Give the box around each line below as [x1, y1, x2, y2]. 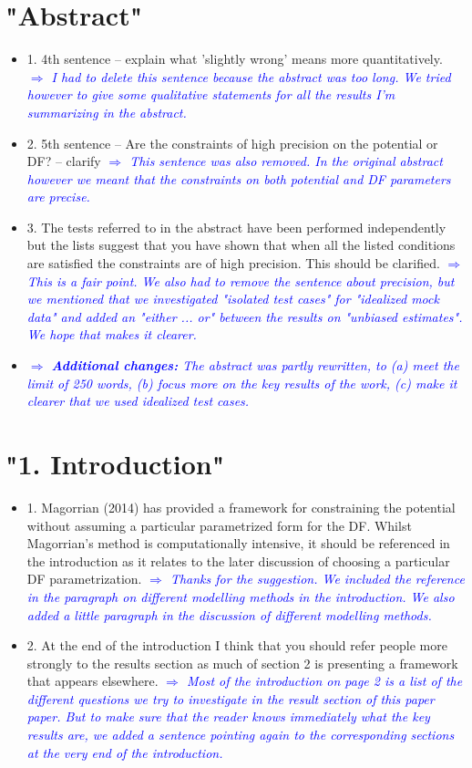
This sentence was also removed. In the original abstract [129, 151, 443, 171]
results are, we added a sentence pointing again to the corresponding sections [26, 725, 455, 744]
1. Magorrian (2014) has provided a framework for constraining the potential [26, 497, 456, 516]
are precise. [26, 187, 90, 206]
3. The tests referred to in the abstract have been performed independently [26, 217, 446, 236]
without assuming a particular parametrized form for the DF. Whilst [26, 515, 412, 534]
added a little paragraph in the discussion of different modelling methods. [26, 605, 432, 624]
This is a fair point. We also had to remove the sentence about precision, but [26, 271, 455, 290]
